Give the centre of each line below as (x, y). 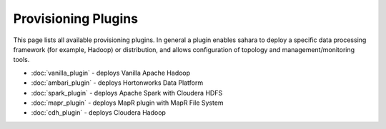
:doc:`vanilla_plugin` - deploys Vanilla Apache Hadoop (111, 73)
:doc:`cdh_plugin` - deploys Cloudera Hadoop (98, 113)
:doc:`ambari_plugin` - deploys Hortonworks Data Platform (117, 83)
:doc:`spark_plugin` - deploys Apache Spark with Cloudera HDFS (127, 93)
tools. (21, 60)
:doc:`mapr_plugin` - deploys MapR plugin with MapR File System (128, 103)
